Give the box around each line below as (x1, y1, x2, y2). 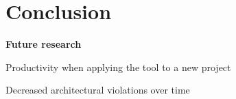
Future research (5, 37, 82, 51)
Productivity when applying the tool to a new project (5, 59, 231, 74)
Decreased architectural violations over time (5, 83, 190, 97)
